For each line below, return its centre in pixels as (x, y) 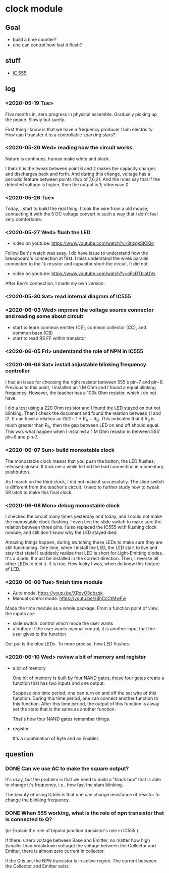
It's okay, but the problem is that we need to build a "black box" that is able (83, 780)
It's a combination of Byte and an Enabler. (56, 738)
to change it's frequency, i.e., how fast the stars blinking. (64, 785)
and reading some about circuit (44, 316)
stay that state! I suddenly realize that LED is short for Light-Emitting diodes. (84, 553)
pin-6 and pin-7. (22, 437)
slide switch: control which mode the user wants (63, 623)
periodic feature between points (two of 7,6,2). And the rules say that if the (83, 179)
